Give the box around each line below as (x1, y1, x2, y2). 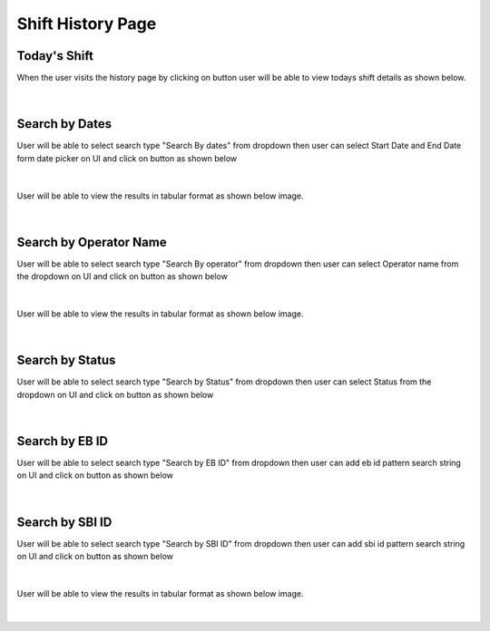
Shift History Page (16, 14, 157, 34)
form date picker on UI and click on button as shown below (16, 152, 238, 163)
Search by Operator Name (16, 234, 167, 249)
